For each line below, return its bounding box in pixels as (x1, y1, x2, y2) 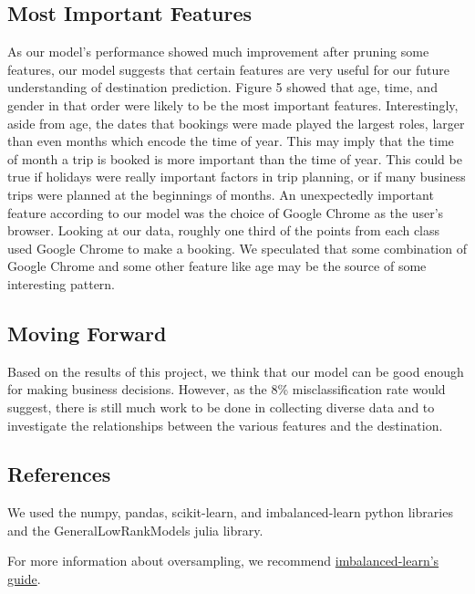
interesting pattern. (7, 274, 116, 293)
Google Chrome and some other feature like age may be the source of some (7, 256, 427, 276)
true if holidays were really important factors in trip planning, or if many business (7, 167, 466, 186)
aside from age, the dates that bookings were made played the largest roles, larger (7, 113, 465, 132)
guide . (7, 569, 41, 589)
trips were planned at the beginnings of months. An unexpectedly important (7, 184, 434, 203)
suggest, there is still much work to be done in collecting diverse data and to (7, 397, 435, 416)
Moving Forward (7, 318, 167, 347)
